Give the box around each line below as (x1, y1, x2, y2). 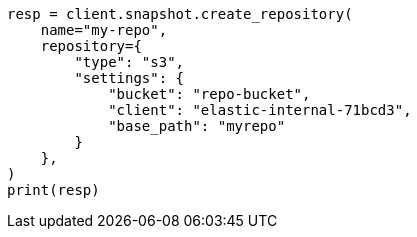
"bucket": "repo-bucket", (108, 86, 311, 102)
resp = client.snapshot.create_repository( (7, 6, 353, 22)
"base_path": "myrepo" (108, 118, 286, 134)
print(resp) (7, 182, 100, 198)
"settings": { (74, 70, 185, 86)
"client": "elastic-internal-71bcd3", (108, 102, 412, 118)
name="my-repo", (40, 22, 168, 38)
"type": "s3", (74, 54, 185, 70)
